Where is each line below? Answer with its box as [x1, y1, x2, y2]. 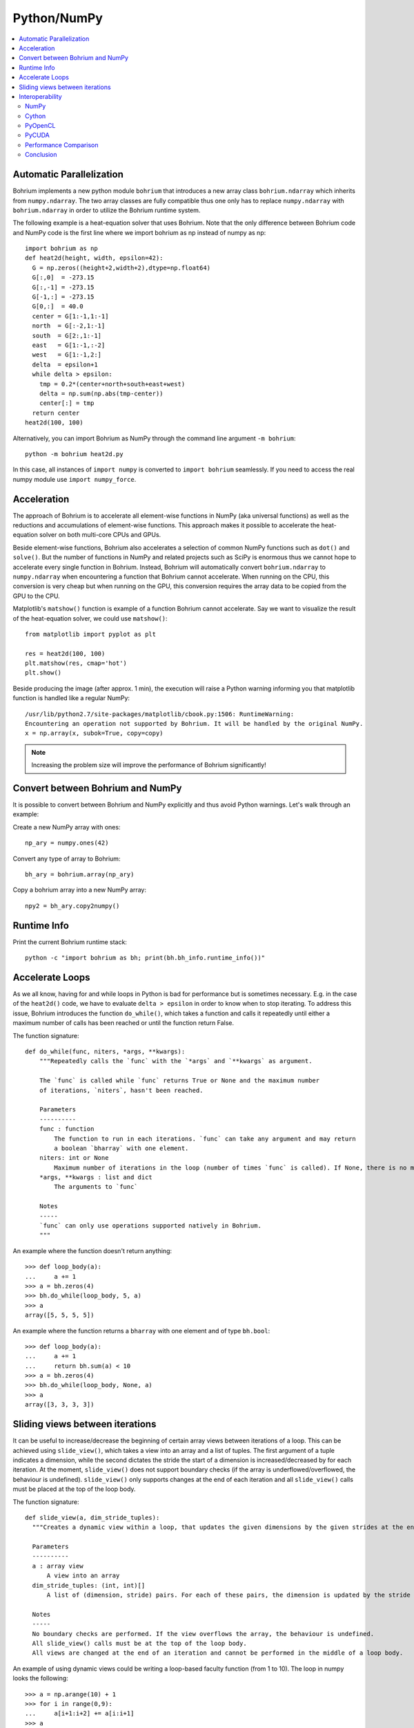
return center [32, 408, 80, 417]
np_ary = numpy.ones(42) [25, 839, 109, 847]
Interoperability [19, 92, 62, 100]
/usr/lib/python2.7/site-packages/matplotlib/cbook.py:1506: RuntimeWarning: [25, 710, 295, 718]
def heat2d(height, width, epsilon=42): [25, 254, 164, 262]
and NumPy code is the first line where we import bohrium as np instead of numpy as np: [12, 228, 266, 236]
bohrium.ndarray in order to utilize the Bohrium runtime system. [12, 206, 201, 214]
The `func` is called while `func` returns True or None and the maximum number [39, 1077, 320, 1084]
